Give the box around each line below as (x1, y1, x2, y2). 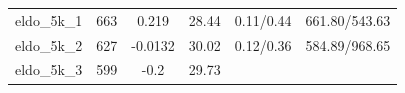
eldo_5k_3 (15, 59, 83, 80)
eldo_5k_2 (15, 34, 83, 55)
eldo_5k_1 (15, 9, 83, 30)
